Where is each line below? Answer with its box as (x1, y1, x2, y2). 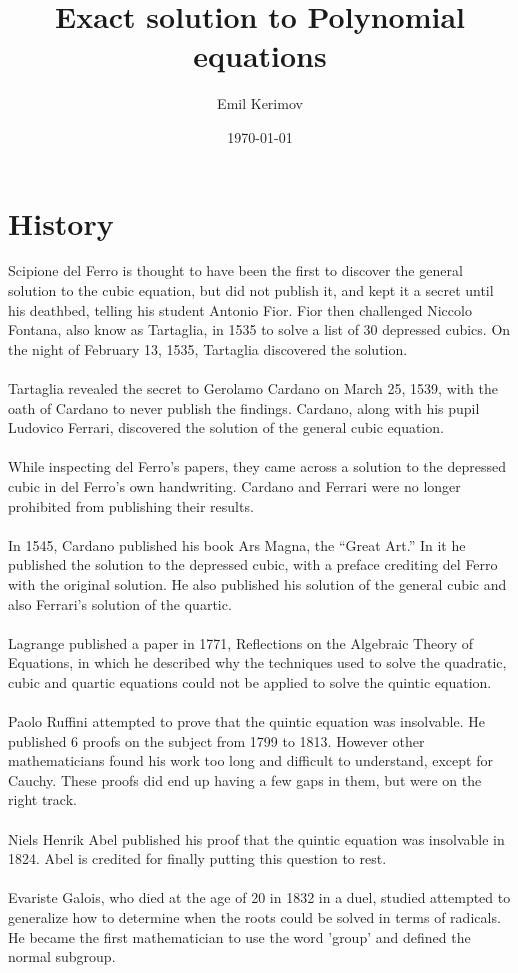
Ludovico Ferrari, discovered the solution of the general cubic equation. (8, 417, 444, 438)
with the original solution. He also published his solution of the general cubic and (8, 573, 507, 594)
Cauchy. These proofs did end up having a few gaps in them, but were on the (8, 769, 482, 790)
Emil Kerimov (217, 93, 303, 114)
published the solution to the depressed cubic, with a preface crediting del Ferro (8, 554, 498, 575)
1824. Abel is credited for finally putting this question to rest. (8, 848, 387, 869)
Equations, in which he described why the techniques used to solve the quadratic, (8, 652, 507, 673)
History (8, 202, 114, 243)
